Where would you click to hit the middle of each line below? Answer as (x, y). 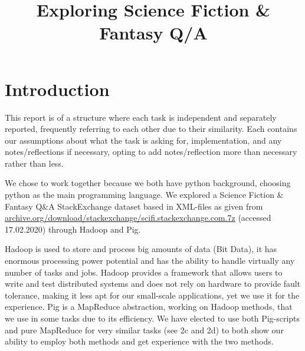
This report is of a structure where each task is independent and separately (141, 117)
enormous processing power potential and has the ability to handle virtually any (150, 261)
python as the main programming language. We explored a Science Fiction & (144, 195)
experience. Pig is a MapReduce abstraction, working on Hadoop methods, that (149, 307)
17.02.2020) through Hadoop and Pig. (73, 229)
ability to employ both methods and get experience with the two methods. (139, 341)
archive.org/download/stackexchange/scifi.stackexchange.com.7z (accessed (138, 218)
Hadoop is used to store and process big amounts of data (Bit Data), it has (141, 249)
